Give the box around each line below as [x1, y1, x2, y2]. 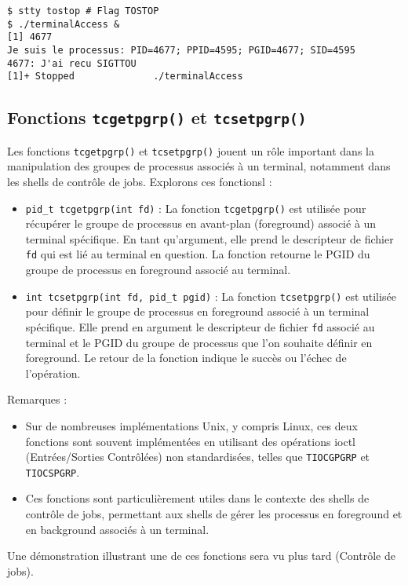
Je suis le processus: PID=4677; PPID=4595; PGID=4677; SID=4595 [7, 44, 355, 56]
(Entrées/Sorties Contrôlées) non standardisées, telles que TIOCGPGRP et [25, 448, 370, 465]
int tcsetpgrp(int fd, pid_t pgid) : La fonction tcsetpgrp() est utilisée [25, 287, 396, 304]
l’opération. [25, 364, 81, 381]
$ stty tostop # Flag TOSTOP [7, 5, 159, 16]
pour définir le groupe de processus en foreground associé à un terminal [25, 303, 370, 320]
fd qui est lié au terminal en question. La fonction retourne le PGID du [25, 246, 370, 262]
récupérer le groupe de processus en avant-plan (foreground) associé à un [25, 215, 377, 232]
